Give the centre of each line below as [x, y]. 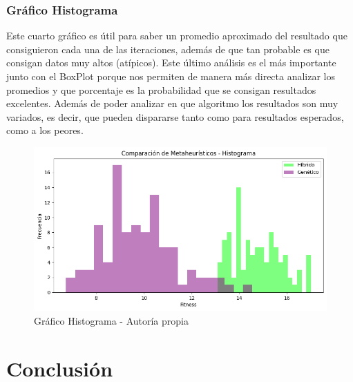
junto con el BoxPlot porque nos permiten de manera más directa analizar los [171, 76]
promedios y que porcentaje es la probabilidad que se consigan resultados [161, 89]
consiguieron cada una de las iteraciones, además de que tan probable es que [168, 49]
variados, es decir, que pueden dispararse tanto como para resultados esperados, [175, 116]
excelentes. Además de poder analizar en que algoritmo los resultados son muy [172, 103]
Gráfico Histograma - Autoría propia [111, 320]
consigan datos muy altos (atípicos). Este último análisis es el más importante [171, 63]
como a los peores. [45, 130]
